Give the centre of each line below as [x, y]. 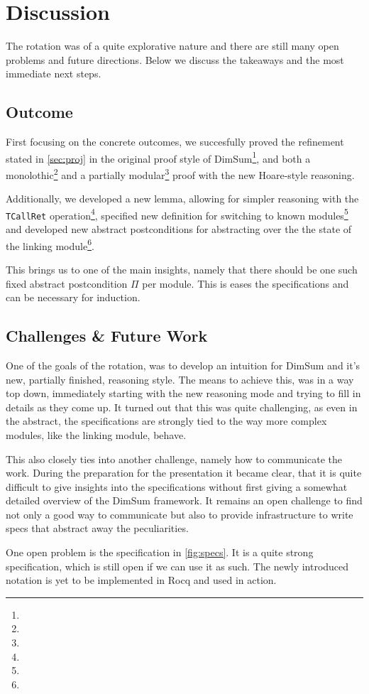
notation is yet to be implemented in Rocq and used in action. [141, 580]
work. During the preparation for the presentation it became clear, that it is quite [184, 473]
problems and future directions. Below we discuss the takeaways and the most [175, 59]
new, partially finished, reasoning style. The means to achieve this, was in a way [180, 379]
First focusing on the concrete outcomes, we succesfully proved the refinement [175, 142]
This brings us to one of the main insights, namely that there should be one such [182, 269]
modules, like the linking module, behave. [96, 434]
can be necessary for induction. [73, 297]
